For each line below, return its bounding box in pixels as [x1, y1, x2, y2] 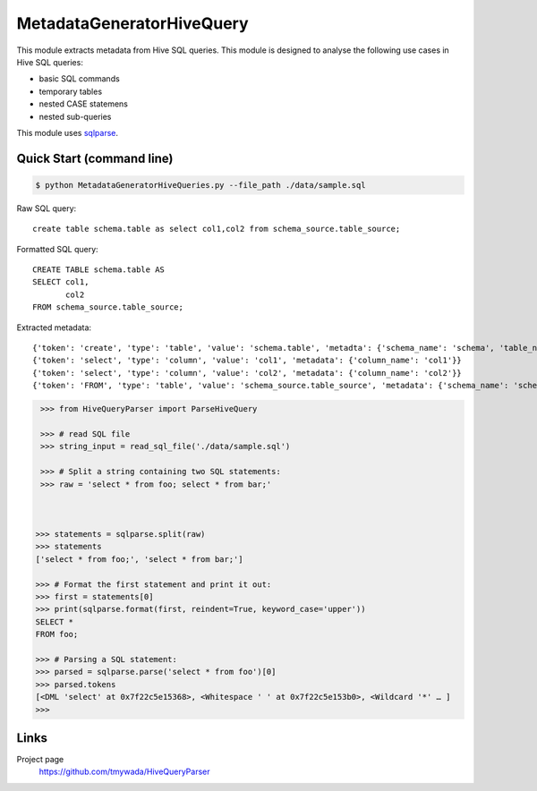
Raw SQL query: [16, 202, 77, 214]
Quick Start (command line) [16, 150, 174, 166]
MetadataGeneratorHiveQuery [16, 13, 250, 33]
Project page [16, 754, 64, 765]
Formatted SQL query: [16, 243, 98, 254]
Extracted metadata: [16, 322, 92, 333]
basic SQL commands [38, 73, 120, 84]
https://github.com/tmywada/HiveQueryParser [38, 766, 210, 778]
